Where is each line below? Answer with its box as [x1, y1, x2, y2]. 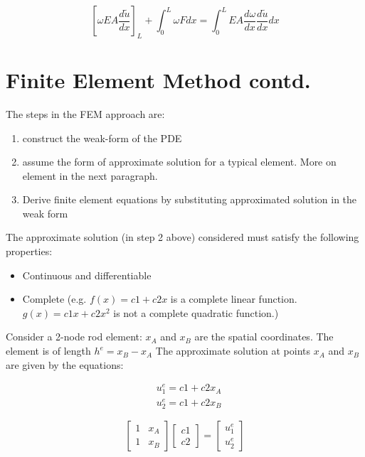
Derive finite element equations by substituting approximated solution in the [22, 192, 357, 207]
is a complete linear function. [170, 291, 297, 306]
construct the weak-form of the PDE [22, 130, 182, 145]
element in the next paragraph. [22, 168, 158, 183]
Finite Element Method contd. [6, 65, 311, 94]
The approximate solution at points [155, 343, 310, 358]
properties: [6, 244, 53, 259]
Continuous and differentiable [22, 267, 152, 282]
